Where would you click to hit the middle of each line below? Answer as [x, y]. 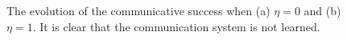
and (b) [322, 10]
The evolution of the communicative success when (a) [138, 10]
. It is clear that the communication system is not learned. [176, 26]
